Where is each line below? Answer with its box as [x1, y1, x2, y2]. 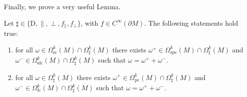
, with [81, 17, 99, 28]
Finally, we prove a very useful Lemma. [4, 1, 121, 11]
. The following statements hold [144, 17, 238, 28]
